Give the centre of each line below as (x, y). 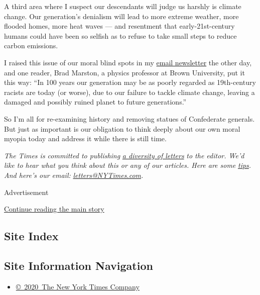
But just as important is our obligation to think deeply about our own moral (122, 128)
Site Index (31, 236)
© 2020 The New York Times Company (78, 286)
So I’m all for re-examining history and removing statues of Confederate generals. (129, 118)
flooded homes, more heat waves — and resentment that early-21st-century (119, 26)
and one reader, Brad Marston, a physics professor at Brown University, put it (124, 72)
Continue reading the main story (54, 209)
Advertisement (26, 192)
